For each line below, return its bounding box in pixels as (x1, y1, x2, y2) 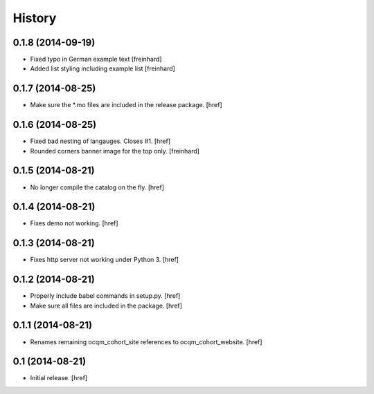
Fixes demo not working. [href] (30, 219, 118, 227)
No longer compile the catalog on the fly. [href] (30, 183, 165, 191)
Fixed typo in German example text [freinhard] (30, 55, 162, 64)
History (12, 10, 57, 26)
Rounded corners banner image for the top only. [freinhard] (30, 147, 200, 155)
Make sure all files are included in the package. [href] (30, 301, 183, 310)
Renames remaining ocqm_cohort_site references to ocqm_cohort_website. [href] (30, 337, 262, 346)
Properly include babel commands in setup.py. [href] (30, 292, 181, 300)
